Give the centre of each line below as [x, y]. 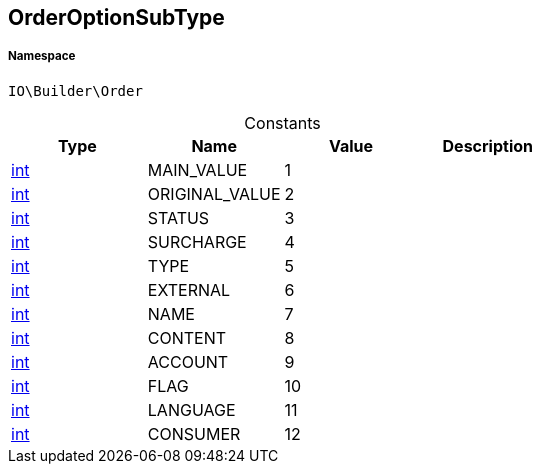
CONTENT [187, 337]
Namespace [42, 56]
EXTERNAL [189, 289]
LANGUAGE [191, 409]
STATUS [178, 217]
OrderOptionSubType [116, 17]
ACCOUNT [188, 361]
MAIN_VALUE [197, 169]
